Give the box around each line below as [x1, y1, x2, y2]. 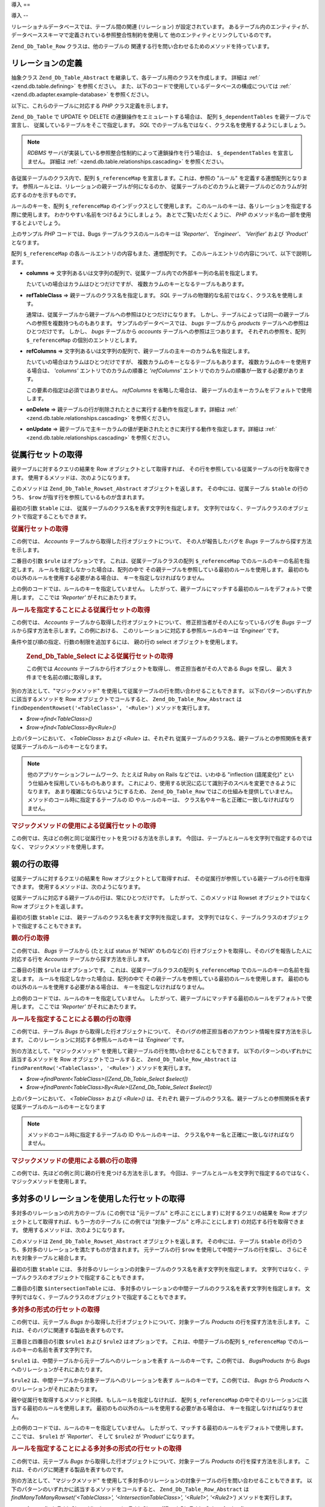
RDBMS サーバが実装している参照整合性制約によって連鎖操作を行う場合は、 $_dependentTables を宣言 [27, 149, 289, 157]
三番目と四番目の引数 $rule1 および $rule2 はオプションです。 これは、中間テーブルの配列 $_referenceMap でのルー [11, 1338, 309, 1345]
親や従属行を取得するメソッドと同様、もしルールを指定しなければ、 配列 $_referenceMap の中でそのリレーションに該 [11, 1396, 308, 1404]
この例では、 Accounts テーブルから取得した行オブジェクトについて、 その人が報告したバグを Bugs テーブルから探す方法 [11, 538, 312, 545]
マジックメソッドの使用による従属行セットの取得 [11, 822, 156, 830]
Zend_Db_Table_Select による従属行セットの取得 [26, 652, 173, 660]
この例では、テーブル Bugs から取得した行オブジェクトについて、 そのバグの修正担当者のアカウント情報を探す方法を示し [11, 1028, 312, 1035]
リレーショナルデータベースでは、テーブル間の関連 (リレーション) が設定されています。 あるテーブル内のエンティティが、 [11, 23, 312, 30]
